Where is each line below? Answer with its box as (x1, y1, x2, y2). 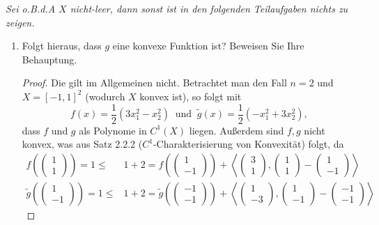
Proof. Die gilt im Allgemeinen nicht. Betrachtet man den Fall (22, 75, 287, 90)
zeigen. (6, 15, 35, 29)
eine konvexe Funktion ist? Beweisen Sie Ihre (112, 38, 304, 53)
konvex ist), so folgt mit (139, 88, 242, 103)
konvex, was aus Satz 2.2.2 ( (22, 137, 143, 151)
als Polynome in (79, 123, 147, 137)
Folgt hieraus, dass (22, 38, 102, 53)
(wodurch (85, 88, 125, 103)
